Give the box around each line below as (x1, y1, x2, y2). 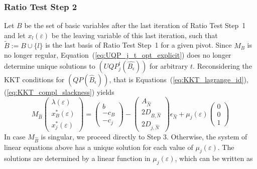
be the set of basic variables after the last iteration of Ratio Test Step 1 (24, 20, 246, 31)
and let (4, 30, 26, 40)
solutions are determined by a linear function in (4, 153, 151, 163)
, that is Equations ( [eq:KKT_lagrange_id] (109, 74, 244, 84)
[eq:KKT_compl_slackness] (7, 86, 92, 97)
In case (4, 131, 26, 141)
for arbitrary (149, 60, 188, 71)
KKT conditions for (4, 74, 65, 84)
